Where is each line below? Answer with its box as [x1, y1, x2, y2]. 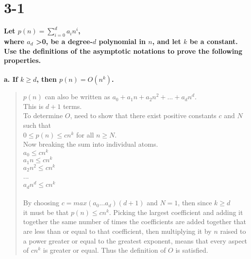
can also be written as [45, 91, 110, 102]
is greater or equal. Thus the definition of [43, 245, 166, 255]
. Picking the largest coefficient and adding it [109, 207, 243, 217]
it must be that [23, 207, 69, 217]
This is [23, 101, 44, 111]
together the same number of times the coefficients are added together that [23, 216, 247, 227]
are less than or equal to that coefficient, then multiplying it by [23, 226, 212, 236]
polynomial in [99, 36, 146, 46]
